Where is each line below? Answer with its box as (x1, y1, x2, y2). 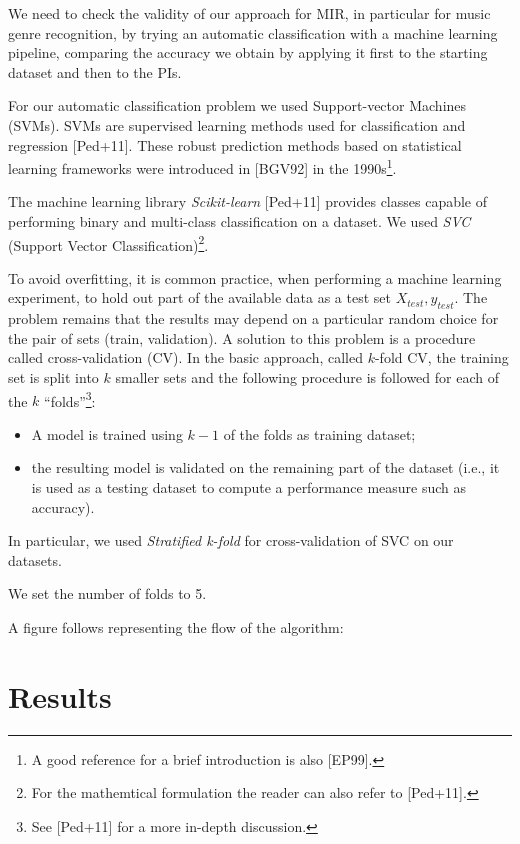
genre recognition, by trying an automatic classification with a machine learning (8, 22, 498, 43)
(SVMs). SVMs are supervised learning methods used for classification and (8, 114, 466, 135)
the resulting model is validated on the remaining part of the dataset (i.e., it (31, 457, 500, 478)
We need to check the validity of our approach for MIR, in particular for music (8, 3, 491, 23)
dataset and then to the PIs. (8, 61, 182, 82)
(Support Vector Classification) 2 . (8, 231, 209, 255)
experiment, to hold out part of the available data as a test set (8, 287, 391, 308)
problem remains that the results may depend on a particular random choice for (8, 308, 499, 329)
